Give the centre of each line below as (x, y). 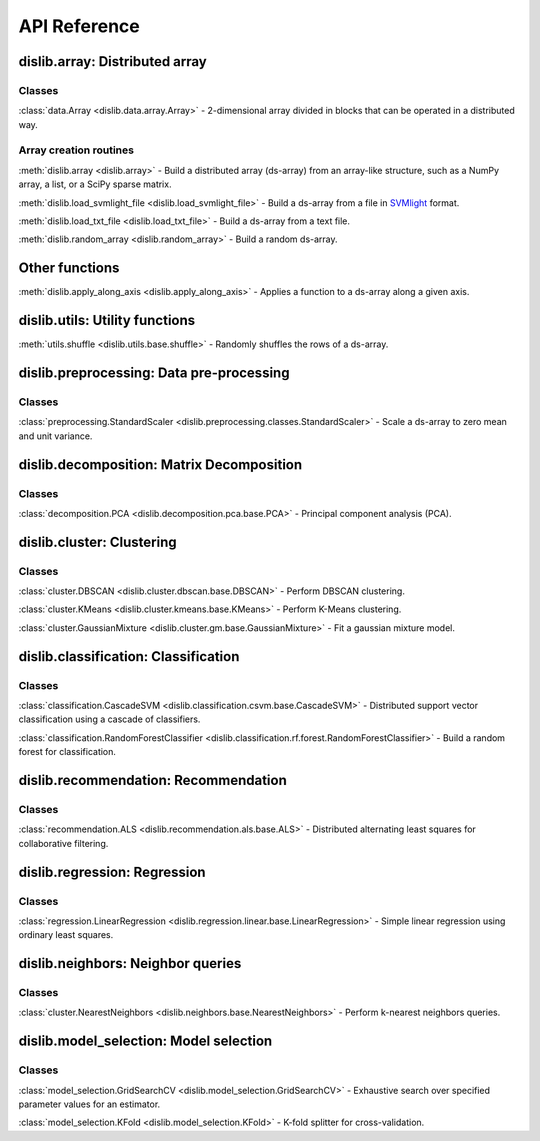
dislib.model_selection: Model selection (145, 1041)
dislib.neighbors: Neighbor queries (130, 963)
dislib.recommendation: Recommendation (152, 780)
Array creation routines (76, 150)
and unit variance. (55, 436)
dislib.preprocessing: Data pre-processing (154, 373)
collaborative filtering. (63, 843)
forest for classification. (67, 752)
